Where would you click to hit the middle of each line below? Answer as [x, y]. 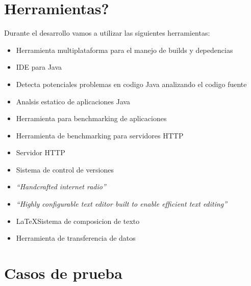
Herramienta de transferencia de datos [76, 238]
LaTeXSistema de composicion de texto [78, 221]
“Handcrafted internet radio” [61, 187]
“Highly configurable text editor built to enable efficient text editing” [122, 204]
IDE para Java [39, 67]
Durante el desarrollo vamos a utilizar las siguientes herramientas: [107, 33]
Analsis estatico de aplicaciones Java [73, 101]
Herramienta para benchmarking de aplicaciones [91, 118]
